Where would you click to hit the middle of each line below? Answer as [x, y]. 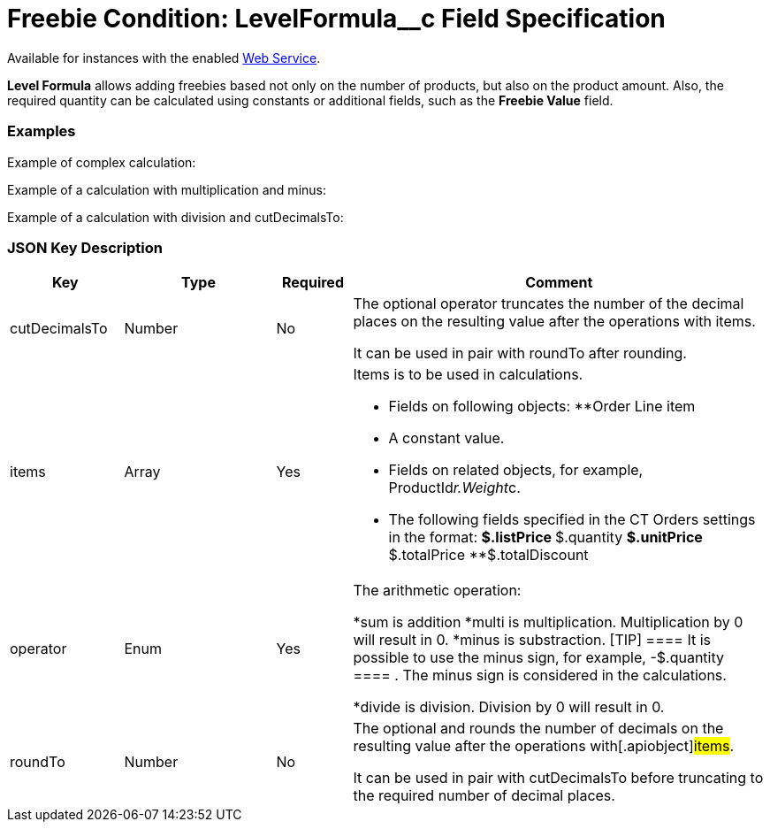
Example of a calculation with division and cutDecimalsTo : [175, 217]
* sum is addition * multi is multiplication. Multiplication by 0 [548, 622]
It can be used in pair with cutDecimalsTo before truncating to [558, 778]
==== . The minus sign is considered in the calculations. [540, 675]
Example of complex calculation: [102, 162]
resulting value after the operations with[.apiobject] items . [544, 746]
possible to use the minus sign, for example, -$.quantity [538, 658]
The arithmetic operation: [437, 591]
